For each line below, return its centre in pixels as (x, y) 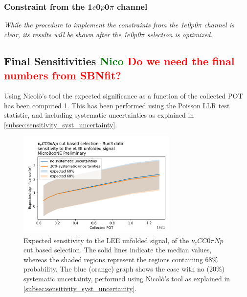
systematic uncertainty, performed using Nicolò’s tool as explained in (127, 278)
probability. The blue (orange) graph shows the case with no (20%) (124, 269)
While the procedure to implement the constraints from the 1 (94, 25)
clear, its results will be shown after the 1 (66, 34)
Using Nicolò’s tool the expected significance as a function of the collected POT (123, 96)
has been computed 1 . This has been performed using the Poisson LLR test (117, 105)
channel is (219, 25)
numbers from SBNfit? (63, 75)
